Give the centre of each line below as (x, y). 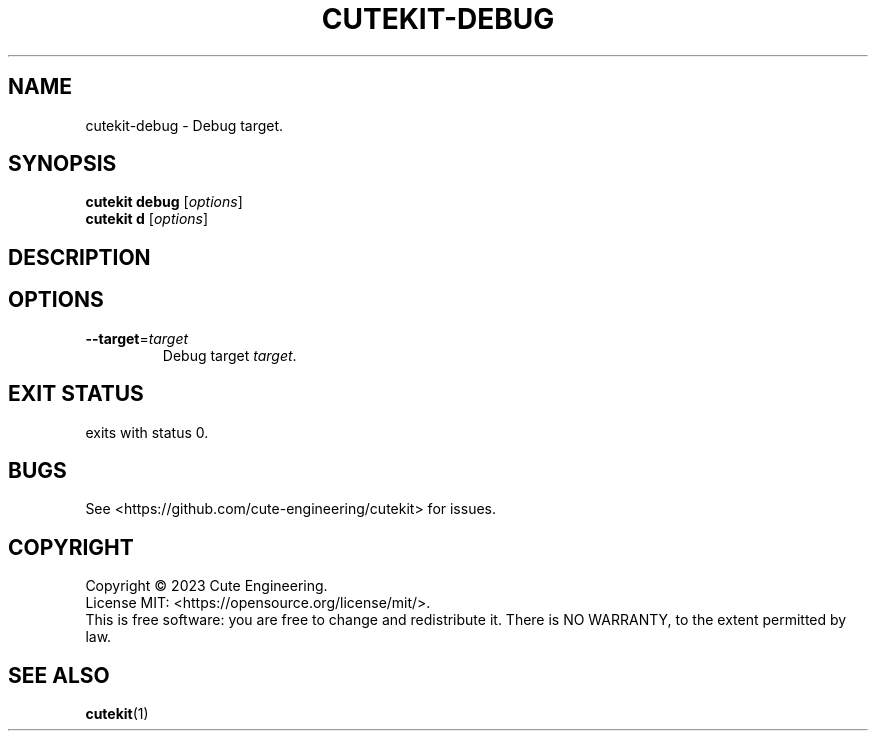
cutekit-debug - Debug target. (184, 125)
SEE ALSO (59, 675)
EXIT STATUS (76, 394)
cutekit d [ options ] (147, 219)
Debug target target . (229, 355)
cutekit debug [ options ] (164, 202)
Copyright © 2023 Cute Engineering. (206, 586)
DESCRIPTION (79, 257)
